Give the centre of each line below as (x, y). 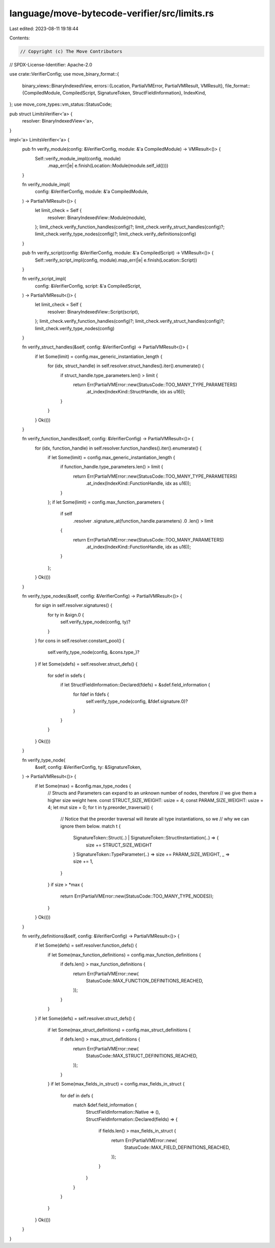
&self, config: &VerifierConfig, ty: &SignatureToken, (88, 767)
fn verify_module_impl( (46, 184)
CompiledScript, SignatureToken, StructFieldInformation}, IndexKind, (134, 93)
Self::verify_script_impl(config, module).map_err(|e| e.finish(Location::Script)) (116, 260)
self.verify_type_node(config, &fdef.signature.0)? (137, 701)
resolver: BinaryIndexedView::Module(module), (97, 218)
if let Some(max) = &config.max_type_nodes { (83, 786)
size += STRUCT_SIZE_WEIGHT (119, 845)
